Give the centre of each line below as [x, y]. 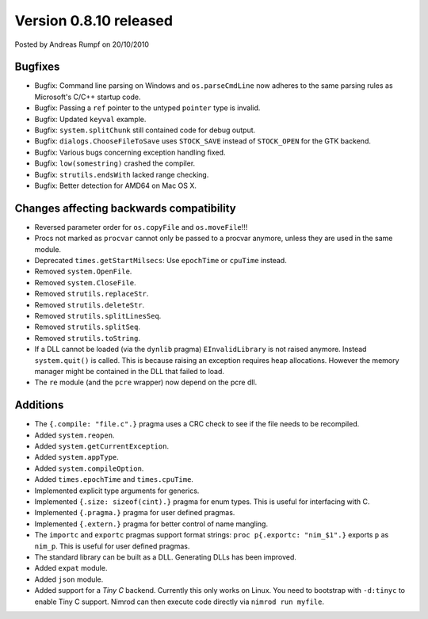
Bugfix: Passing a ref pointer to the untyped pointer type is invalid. [147, 108]
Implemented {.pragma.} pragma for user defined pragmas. [135, 513]
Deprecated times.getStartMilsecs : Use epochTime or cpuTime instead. [160, 261]
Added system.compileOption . [89, 468]
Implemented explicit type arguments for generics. [117, 491]
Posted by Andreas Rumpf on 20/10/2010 [82, 44]
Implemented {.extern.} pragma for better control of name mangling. [151, 524]
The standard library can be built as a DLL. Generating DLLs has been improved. [165, 557]
